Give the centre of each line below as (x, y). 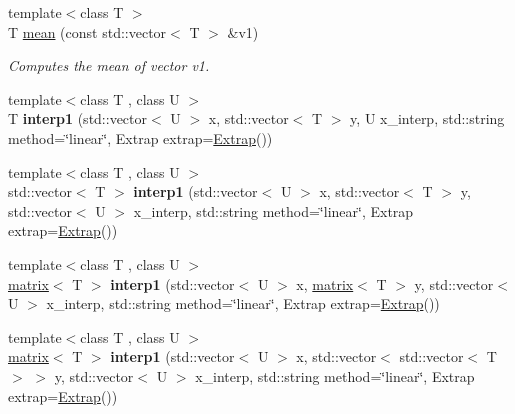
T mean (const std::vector (87, 31)
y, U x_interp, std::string (427, 118)
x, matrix (325, 283)
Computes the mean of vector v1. (109, 65)
